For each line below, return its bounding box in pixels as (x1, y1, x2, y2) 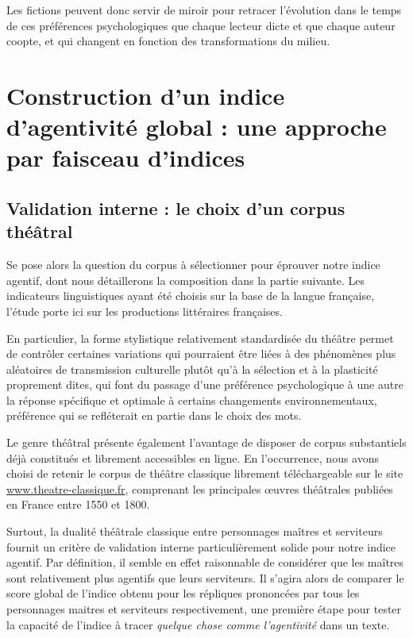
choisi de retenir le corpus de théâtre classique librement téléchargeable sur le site (6, 465, 403, 482)
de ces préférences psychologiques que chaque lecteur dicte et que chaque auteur (6, 17, 396, 33)
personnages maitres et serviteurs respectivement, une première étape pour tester (6, 601, 402, 617)
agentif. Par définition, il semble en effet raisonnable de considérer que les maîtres (6, 554, 404, 571)
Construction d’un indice (6, 79, 285, 111)
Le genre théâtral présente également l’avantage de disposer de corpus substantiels (6, 434, 407, 451)
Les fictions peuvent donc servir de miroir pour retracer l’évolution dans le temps (6, 2, 402, 17)
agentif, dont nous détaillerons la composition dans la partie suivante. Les (6, 271, 365, 288)
